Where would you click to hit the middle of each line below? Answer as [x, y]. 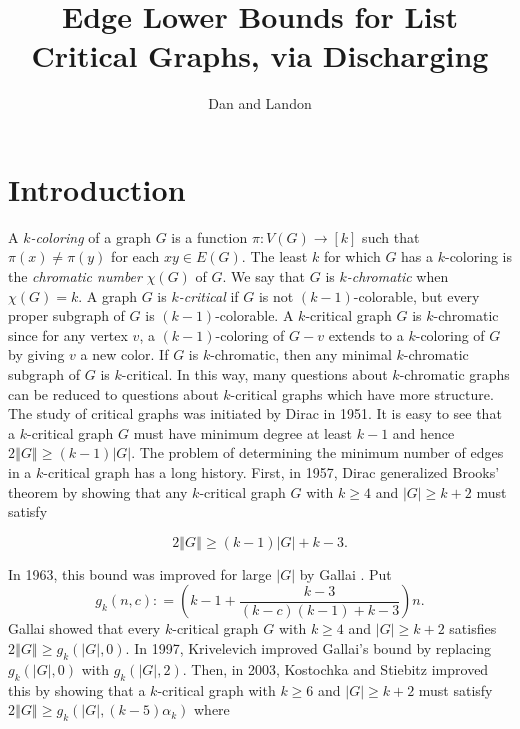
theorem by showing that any [98, 491]
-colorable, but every [416, 295]
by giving [36, 354]
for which [352, 256]
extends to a [366, 334]
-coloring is [478, 256]
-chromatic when [397, 276]
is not [276, 295]
